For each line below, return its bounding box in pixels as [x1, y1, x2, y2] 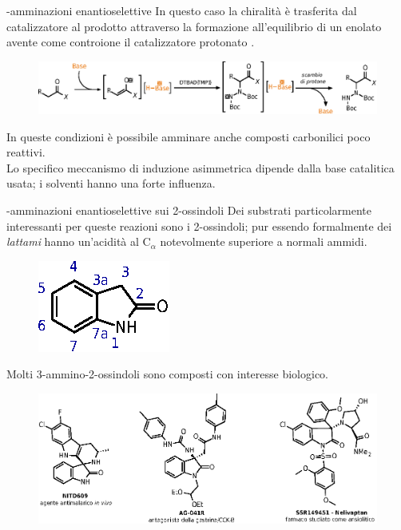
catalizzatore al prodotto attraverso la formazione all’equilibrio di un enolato [6, 18, 382, 34]
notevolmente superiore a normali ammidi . [160, 233, 367, 250]
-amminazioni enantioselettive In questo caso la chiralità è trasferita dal [6, 2, 357, 18]
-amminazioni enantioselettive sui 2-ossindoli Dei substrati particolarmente [6, 202, 371, 218]
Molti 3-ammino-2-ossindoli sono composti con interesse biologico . [6, 366, 329, 382]
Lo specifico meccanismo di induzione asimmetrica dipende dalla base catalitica [6, 159, 395, 176]
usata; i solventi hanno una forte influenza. [6, 175, 216, 192]
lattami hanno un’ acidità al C [6, 233, 151, 250]
